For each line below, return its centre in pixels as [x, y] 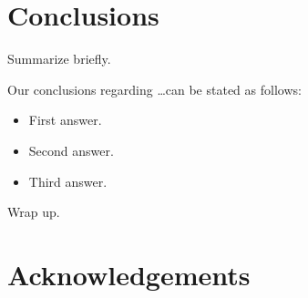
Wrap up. [34, 212]
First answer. [65, 120]
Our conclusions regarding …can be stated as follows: [154, 89]
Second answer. [71, 150]
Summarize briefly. [59, 59]
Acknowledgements [129, 274]
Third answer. [68, 181]
